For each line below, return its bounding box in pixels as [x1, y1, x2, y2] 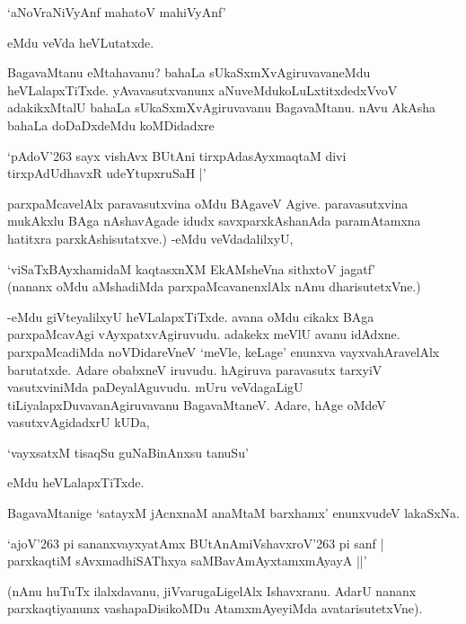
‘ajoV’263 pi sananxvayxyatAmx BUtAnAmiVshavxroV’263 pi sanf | [7, 533, 384, 552]
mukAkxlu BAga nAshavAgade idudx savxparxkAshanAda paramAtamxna [7, 211, 421, 230]
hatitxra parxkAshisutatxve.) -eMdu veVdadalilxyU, [7, 228, 294, 247]
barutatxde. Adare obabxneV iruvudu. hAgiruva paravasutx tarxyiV [7, 360, 382, 379]
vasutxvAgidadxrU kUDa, [7, 413, 150, 432]
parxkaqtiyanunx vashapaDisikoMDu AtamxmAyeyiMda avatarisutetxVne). [7, 599, 423, 618]
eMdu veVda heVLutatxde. [7, 32, 154, 51]
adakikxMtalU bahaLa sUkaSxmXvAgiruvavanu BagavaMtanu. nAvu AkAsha [7, 98, 436, 117]
